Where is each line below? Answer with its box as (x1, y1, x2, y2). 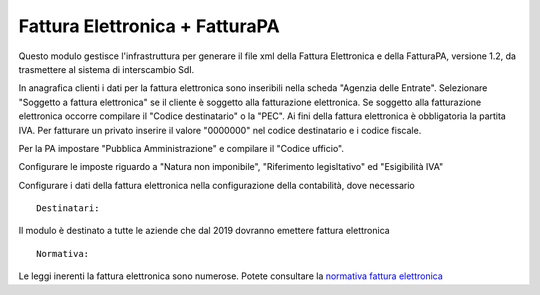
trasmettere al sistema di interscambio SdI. (18, 63, 195, 75)
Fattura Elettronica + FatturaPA (18, 15, 280, 37)
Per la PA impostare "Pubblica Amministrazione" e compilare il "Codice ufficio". (18, 142, 345, 154)
